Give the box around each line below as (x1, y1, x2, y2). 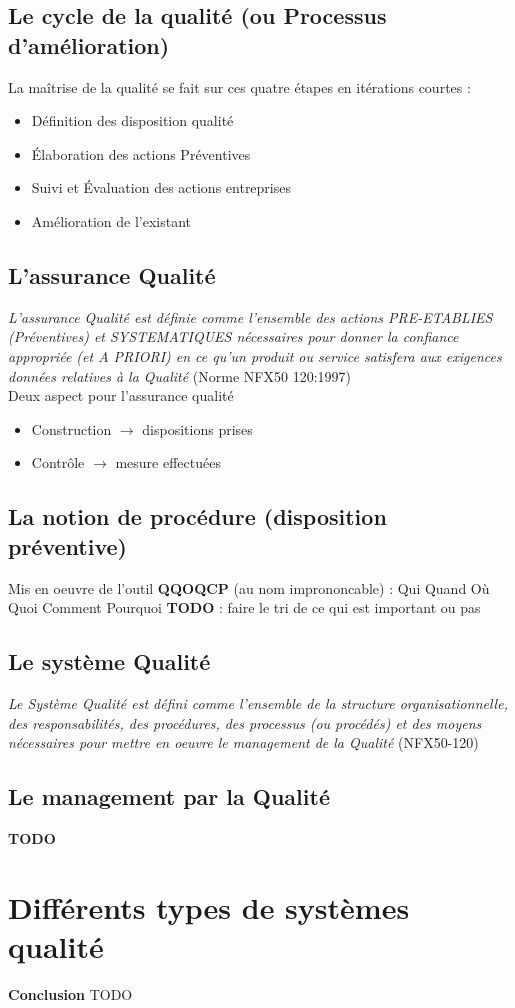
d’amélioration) (8, 29, 170, 60)
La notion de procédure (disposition (8, 501, 387, 532)
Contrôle (31, 452, 85, 473)
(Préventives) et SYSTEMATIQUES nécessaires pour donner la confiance (8, 326, 459, 347)
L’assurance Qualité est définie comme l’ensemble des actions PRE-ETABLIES (8, 306, 493, 327)
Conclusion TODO (8, 983, 133, 1004)
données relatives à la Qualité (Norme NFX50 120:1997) (8, 365, 351, 386)
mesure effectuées (115, 452, 221, 473)
